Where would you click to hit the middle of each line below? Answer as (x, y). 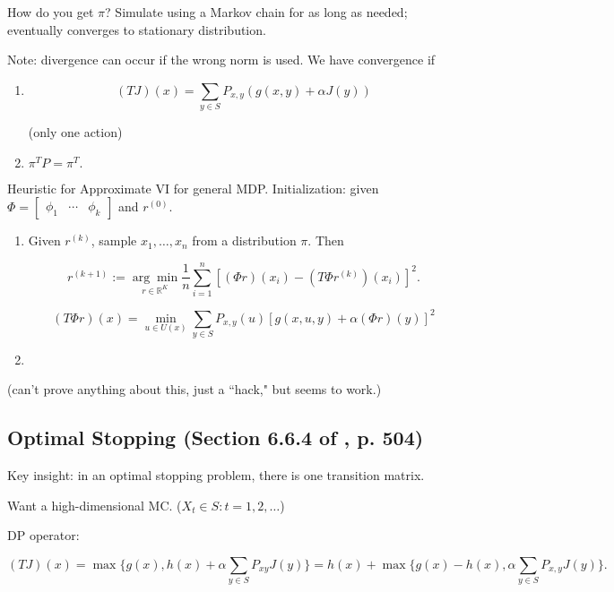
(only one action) (75, 132)
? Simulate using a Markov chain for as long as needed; (256, 12)
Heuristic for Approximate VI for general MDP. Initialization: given (193, 188)
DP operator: (43, 535)
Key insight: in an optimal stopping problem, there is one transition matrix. (216, 475)
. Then (326, 240)
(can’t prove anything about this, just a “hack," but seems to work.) (195, 389)
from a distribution (244, 240)
